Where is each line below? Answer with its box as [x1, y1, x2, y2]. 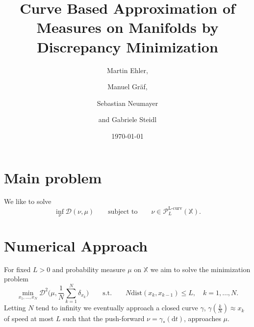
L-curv [168, 206, 182, 211]
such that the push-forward [63, 313, 145, 324]
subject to [108, 208, 138, 215]
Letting [4, 302, 26, 313]
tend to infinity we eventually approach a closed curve [36, 302, 198, 313]
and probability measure [52, 264, 126, 274]
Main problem [4, 168, 102, 188]
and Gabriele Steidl [98, 114, 157, 125]
